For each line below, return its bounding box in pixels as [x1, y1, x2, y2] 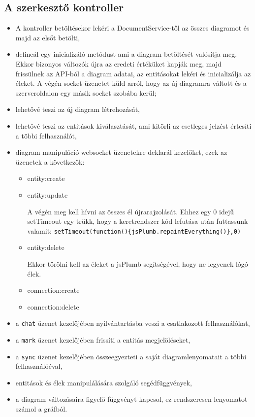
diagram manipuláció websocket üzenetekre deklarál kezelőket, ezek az [15, 147, 227, 157]
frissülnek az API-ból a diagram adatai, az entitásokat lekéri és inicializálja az [15, 68, 251, 78]
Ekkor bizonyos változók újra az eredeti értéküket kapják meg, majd [15, 58, 222, 69]
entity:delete [27, 242, 64, 252]
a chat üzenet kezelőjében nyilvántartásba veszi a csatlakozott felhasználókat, [15, 318, 250, 328]
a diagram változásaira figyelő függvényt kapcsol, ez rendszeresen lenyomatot [15, 394, 248, 404]
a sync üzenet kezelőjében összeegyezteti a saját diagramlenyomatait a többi [15, 351, 247, 361]
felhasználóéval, [15, 361, 63, 371]
